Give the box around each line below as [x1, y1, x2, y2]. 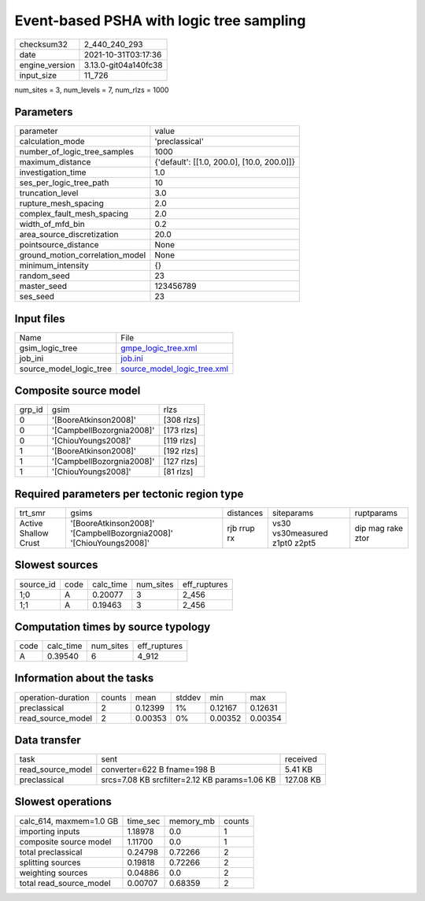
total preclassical [19, 847, 83, 858]
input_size [19, 69, 57, 80]
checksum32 [19, 39, 68, 50]
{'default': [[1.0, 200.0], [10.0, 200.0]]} [154, 157, 295, 168]
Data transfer [14, 733, 82, 747]
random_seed [19, 270, 70, 281]
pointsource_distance [19, 239, 99, 250]
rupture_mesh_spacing [19, 198, 104, 209]
